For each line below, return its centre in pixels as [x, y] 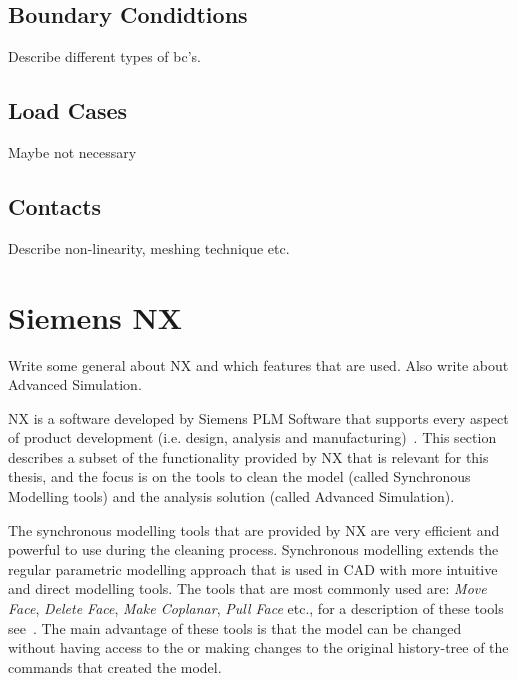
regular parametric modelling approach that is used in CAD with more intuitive [253, 568]
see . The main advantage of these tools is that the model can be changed [235, 627]
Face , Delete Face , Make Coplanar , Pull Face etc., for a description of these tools [256, 608]
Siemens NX [95, 316]
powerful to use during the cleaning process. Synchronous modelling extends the [253, 549]
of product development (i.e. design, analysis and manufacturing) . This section [252, 437]
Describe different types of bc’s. [104, 56]
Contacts [55, 205]
